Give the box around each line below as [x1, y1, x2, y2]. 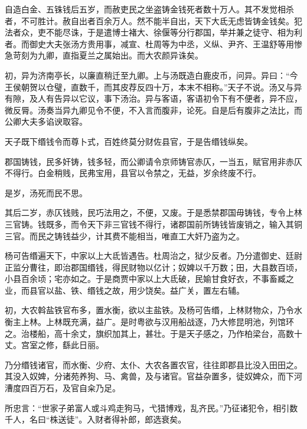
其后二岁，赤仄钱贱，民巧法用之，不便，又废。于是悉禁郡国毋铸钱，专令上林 [5, 206, 302, 219]
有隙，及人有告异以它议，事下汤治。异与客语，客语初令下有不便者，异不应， [5, 92, 302, 105]
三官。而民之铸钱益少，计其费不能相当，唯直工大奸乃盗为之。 [5, 229, 244, 242]
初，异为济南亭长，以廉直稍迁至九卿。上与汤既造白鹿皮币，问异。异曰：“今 [5, 69, 298, 81]
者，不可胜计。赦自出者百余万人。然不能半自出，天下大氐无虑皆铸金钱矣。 [5, 14, 294, 27]
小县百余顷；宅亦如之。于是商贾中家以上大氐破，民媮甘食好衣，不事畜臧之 [5, 272, 294, 285]
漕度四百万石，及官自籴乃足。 [5, 382, 120, 394]
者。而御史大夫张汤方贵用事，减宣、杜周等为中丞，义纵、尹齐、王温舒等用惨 [5, 37, 302, 50]
